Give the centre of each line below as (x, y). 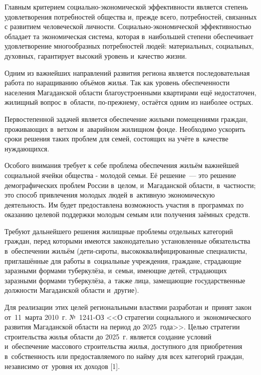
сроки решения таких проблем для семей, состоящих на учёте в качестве (116, 139)
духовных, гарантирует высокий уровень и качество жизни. (96, 55)
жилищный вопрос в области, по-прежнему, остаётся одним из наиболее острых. (129, 102)
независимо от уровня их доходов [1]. (62, 366)
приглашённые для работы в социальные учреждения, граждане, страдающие (123, 260)
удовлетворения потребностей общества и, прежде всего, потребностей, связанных (131, 16)
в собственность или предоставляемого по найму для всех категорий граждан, (124, 356)
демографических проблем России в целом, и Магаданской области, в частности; (130, 185)
